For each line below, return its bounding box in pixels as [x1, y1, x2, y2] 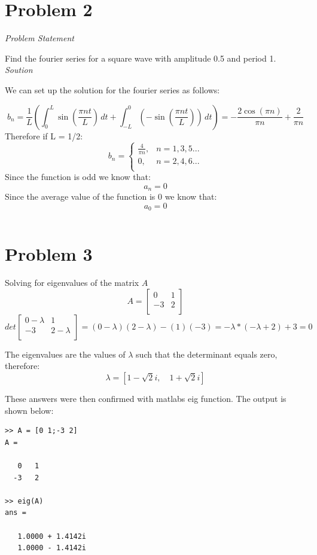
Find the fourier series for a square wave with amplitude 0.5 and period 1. [5, 51, 276, 64]
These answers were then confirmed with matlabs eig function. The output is [5, 392, 286, 405]
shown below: [5, 404, 54, 416]
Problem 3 [5, 242, 93, 266]
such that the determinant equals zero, [136, 347, 278, 360]
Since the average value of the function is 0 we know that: [5, 190, 217, 203]
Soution [5, 63, 33, 76]
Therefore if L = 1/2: [5, 129, 83, 142]
